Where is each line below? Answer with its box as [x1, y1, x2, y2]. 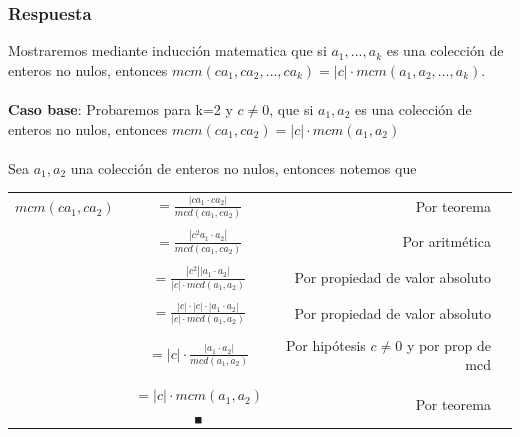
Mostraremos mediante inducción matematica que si [8, 40, 327, 61]
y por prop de [406, 334, 491, 355]
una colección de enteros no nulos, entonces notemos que [70, 157, 417, 178]
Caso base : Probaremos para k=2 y [8, 99, 233, 119]
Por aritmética [402, 231, 491, 252]
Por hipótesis [286, 334, 366, 355]
